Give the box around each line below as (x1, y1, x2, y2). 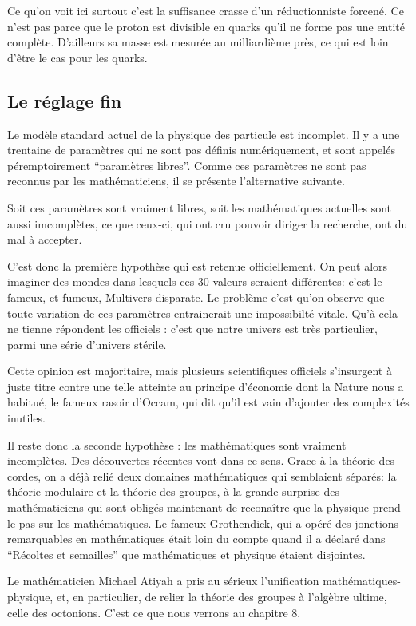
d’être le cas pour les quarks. (7, 49, 148, 65)
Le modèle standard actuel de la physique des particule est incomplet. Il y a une (7, 125, 400, 142)
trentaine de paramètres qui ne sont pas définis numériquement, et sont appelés (7, 141, 395, 158)
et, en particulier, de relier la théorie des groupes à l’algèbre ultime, (56, 588, 387, 605)
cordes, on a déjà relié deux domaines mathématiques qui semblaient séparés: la (7, 467, 397, 484)
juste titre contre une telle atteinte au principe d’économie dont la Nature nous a (7, 378, 404, 394)
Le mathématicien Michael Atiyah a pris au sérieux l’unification (7, 573, 319, 589)
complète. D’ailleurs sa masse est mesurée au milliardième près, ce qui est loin (7, 34, 389, 50)
